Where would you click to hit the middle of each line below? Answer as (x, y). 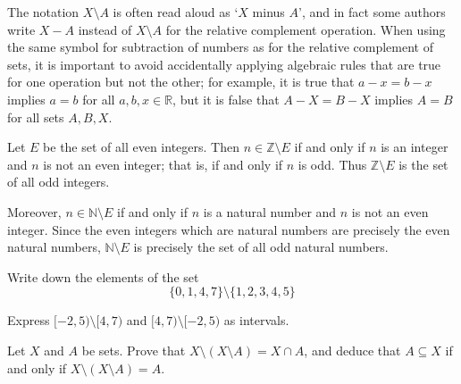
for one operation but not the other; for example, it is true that (181, 82)
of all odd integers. (59, 182)
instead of (105, 29)
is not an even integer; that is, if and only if (163, 164)
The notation (43, 12)
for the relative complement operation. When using (306, 29)
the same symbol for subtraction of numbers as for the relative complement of (220, 47)
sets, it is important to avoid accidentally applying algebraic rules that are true (224, 64)
